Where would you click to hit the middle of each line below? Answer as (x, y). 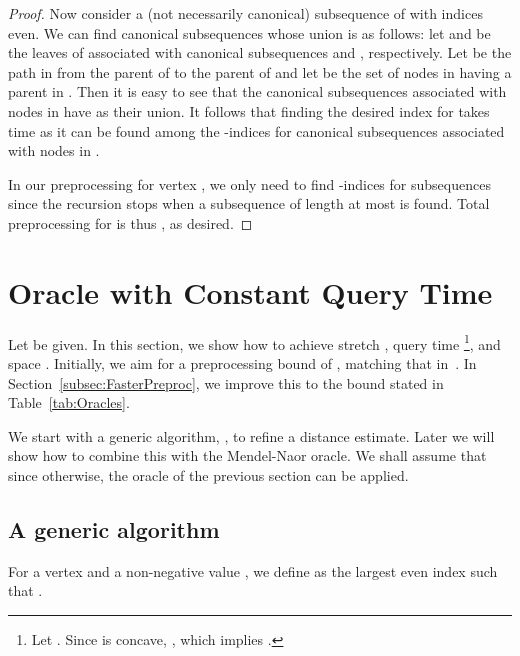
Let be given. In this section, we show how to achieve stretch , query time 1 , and (254, 342)
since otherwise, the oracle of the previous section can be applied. (208, 474)
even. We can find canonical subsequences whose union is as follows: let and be (249, 32)
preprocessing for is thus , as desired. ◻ (130, 222)
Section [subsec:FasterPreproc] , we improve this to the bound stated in (226, 382)
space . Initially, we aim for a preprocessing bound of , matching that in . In (242, 362)
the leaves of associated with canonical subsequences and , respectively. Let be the (260, 52)
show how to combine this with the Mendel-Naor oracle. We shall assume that (247, 455)
